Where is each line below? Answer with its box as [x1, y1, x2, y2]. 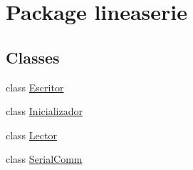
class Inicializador [6, 104, 83, 119]
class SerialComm [6, 151, 83, 166]
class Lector [6, 127, 57, 142]
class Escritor [6, 79, 64, 94]
